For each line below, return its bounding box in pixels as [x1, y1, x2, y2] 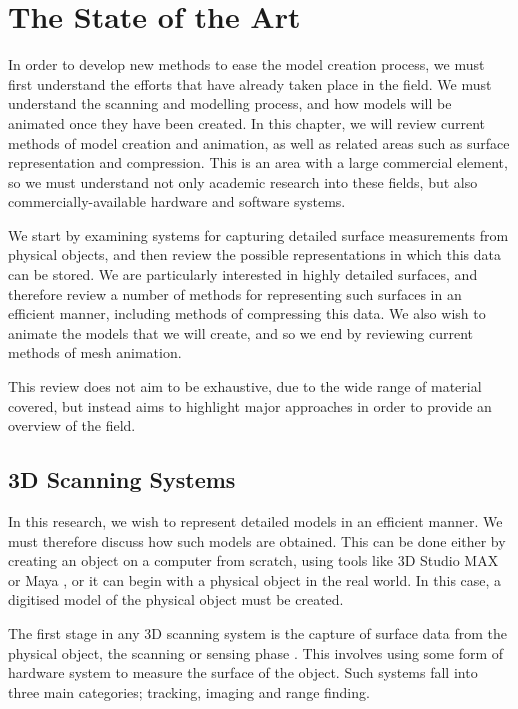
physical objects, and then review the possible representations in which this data [8, 244, 501, 265]
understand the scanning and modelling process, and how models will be [8, 93, 452, 114]
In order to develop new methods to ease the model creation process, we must [8, 54, 485, 75]
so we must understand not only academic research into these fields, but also [8, 171, 478, 192]
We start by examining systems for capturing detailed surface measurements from [8, 224, 509, 245]
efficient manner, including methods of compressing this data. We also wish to [8, 303, 486, 324]
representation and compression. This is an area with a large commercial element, [8, 152, 508, 173]
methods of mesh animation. [8, 342, 182, 363]
